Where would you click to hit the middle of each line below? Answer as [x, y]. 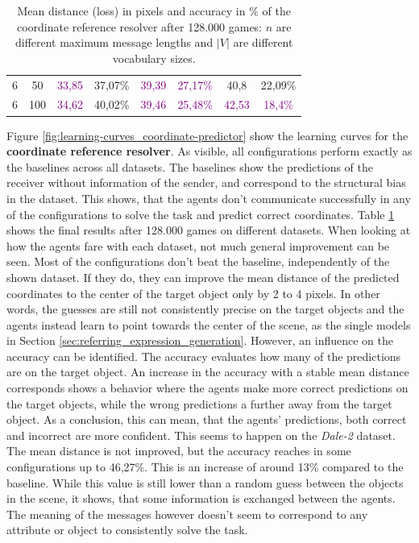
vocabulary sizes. [154, 58]
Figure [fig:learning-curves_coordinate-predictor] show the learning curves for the [207, 135]
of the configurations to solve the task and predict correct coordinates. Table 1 [201, 214]
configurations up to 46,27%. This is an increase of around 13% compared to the [205, 467]
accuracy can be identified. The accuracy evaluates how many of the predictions [204, 356]
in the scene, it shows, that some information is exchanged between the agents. [201, 498]
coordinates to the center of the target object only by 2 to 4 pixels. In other [193, 293]
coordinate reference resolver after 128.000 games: [139, 26]
